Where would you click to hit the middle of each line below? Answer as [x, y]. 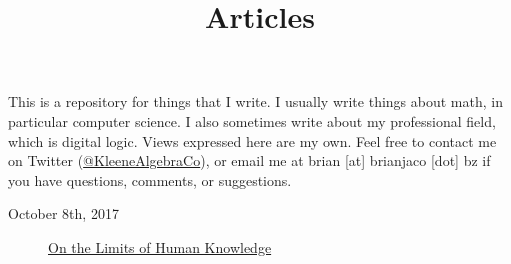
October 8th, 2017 [63, 213]
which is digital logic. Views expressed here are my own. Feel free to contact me [252, 140]
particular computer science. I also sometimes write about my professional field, [252, 120]
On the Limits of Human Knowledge [160, 246]
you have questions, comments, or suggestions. [150, 179]
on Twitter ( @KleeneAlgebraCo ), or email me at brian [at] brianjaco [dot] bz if [249, 160]
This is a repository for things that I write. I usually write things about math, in [255, 101]
